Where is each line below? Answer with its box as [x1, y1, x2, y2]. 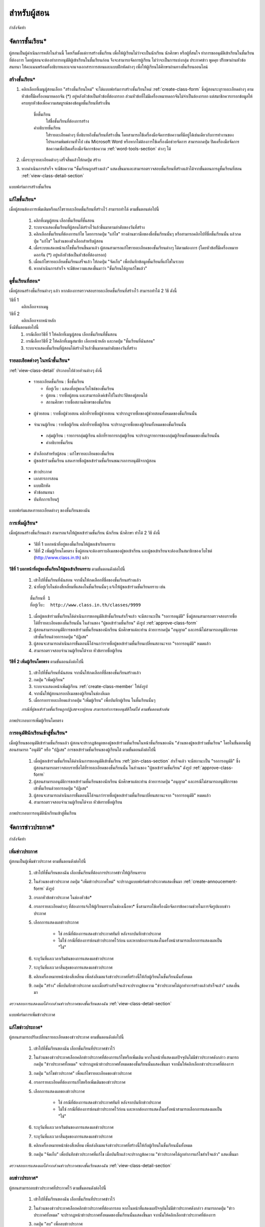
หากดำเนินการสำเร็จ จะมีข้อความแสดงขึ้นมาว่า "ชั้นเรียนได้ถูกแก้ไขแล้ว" [33, 266, 147, 271]
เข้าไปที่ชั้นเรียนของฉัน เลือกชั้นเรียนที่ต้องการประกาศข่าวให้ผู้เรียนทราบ [33, 869, 146, 876]
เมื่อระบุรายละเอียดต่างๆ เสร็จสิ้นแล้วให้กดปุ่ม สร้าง [21, 157, 101, 162]
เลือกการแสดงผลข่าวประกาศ [33, 919, 79, 925]
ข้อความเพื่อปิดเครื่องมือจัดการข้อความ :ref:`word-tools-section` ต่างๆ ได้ [46, 145, 171, 152]
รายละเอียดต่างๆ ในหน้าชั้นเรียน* [9, 357, 71, 364]
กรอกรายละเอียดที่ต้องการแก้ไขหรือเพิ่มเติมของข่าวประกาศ [33, 1079, 126, 1085]
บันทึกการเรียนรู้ [33, 496, 59, 502]
